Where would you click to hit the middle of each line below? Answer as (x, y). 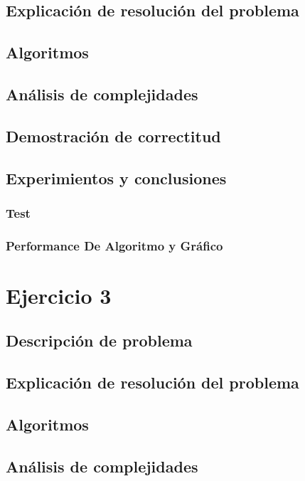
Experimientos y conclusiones (116, 178)
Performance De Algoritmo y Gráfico (114, 245)
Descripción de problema (99, 340)
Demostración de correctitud (113, 136)
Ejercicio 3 (59, 295)
